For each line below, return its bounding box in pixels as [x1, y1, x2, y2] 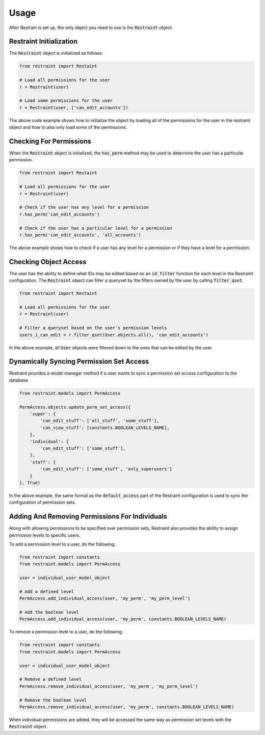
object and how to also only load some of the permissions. [9, 124, 128, 130]
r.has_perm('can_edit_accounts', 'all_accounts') [19, 232, 141, 238]
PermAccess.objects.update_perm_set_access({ [19, 404, 131, 410]
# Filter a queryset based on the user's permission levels [19, 325, 167, 331]
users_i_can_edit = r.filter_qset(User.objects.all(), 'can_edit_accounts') [19, 332, 209, 337]
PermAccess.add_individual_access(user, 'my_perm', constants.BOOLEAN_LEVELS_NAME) [19, 616, 227, 622]
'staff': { [29, 459, 56, 465]
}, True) [19, 480, 41, 486]
